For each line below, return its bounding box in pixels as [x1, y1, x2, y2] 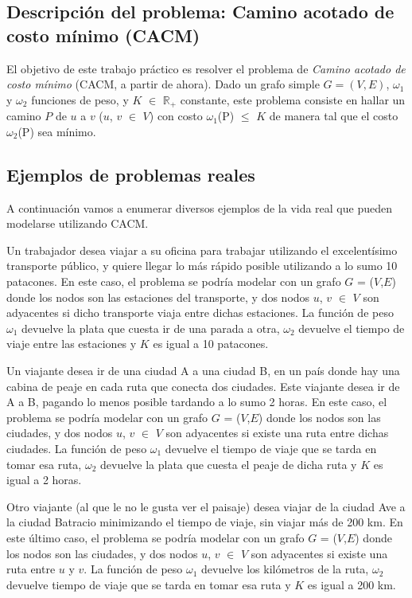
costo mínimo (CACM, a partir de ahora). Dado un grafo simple [6, 76, 320, 92]
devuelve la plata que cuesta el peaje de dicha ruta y [100, 455, 357, 472]
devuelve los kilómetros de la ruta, [201, 561, 369, 577]
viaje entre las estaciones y [6, 335, 137, 352]
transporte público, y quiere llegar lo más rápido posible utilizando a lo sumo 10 [6, 257, 398, 274]
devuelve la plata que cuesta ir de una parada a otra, [21, 319, 280, 336]
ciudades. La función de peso [6, 440, 147, 456]
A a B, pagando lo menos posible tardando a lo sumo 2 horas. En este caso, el [6, 393, 387, 410]
